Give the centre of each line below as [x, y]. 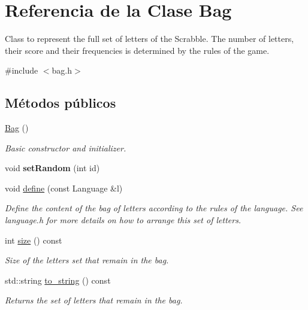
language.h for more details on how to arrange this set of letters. [123, 220]
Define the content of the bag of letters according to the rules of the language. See [154, 208]
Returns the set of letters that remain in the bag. [94, 300]
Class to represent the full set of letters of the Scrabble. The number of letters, [150, 39]
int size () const [34, 240]
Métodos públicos [61, 103]
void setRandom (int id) [52, 168]
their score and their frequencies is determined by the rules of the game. [137, 50]
